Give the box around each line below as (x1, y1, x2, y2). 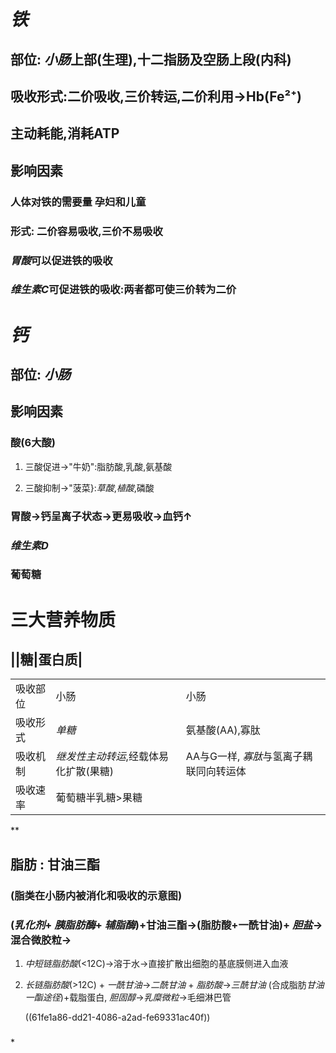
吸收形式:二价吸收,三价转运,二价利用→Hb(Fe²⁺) (10, 88, 302, 105)
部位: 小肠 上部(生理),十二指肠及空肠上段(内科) (10, 51, 292, 68)
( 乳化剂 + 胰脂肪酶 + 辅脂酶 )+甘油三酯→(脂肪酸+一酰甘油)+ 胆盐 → (10, 918, 323, 932)
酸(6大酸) (10, 436, 57, 450)
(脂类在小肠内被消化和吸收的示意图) (10, 888, 183, 902)
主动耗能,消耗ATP (10, 125, 120, 142)
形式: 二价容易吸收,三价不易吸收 (10, 224, 163, 238)
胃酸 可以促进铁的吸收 (10, 253, 113, 267)
